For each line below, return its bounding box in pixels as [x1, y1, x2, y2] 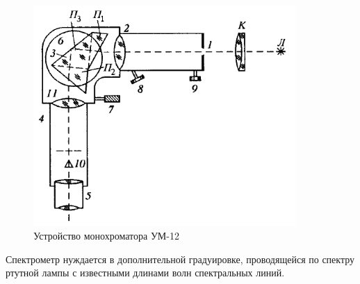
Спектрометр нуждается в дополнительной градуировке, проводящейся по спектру [6, 251, 355, 266]
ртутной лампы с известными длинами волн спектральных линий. [6, 265, 285, 280]
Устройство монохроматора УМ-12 [33, 228, 179, 243]
